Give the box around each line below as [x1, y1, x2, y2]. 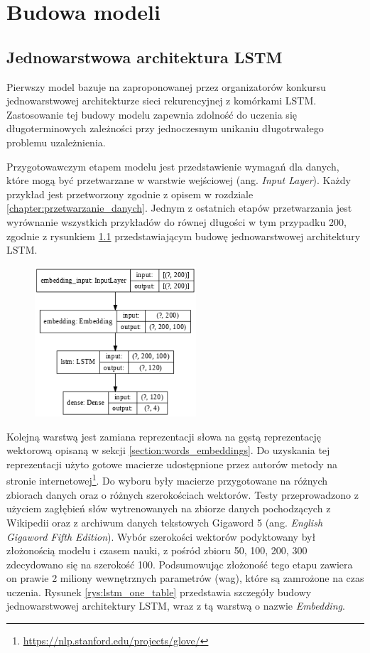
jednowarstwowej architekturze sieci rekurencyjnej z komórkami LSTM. [6, 93, 317, 108]
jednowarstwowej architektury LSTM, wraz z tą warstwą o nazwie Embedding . [6, 598, 345, 613]
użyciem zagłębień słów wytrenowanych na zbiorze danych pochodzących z [6, 501, 331, 516]
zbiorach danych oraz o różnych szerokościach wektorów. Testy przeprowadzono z [6, 487, 359, 502]
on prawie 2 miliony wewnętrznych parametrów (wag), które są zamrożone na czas [6, 571, 364, 585]
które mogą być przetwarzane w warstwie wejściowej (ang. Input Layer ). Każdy [6, 173, 351, 188]
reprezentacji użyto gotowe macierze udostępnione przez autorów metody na [6, 456, 338, 471]
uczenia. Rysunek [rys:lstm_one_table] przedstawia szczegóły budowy [6, 584, 312, 599]
